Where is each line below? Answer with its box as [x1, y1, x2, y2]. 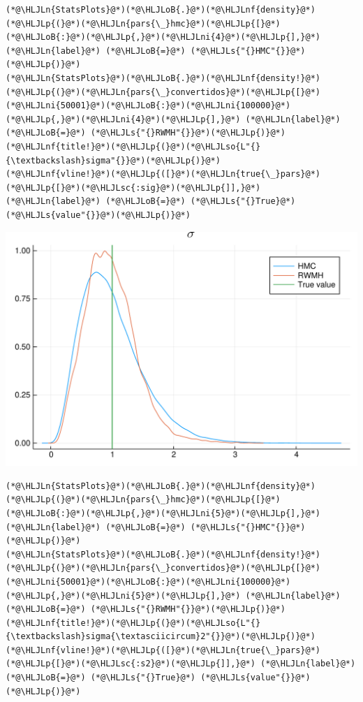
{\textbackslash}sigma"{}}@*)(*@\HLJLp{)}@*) [6, 155, 221, 166]
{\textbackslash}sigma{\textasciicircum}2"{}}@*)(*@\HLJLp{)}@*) [6, 631, 316, 642]
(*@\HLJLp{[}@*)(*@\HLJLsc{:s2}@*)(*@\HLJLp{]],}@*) [6, 659, 255, 669]
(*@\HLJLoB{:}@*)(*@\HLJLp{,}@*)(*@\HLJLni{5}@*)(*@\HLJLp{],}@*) [6, 508, 321, 518]
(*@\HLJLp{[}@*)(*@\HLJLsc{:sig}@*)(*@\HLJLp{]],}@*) [6, 182, 261, 193]
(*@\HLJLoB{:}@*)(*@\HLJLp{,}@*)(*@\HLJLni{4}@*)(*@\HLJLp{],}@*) [6, 32, 321, 43]
